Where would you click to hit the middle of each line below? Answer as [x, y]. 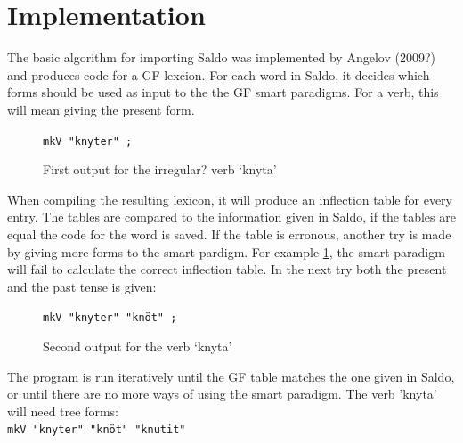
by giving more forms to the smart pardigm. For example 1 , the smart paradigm [226, 251]
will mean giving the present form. [101, 109]
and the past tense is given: [82, 286]
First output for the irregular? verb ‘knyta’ [160, 169]
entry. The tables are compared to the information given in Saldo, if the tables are [231, 217]
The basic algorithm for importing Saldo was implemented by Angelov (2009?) [221, 57]
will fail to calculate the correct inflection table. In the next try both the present [227, 269]
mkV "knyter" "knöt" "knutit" [97, 430]
